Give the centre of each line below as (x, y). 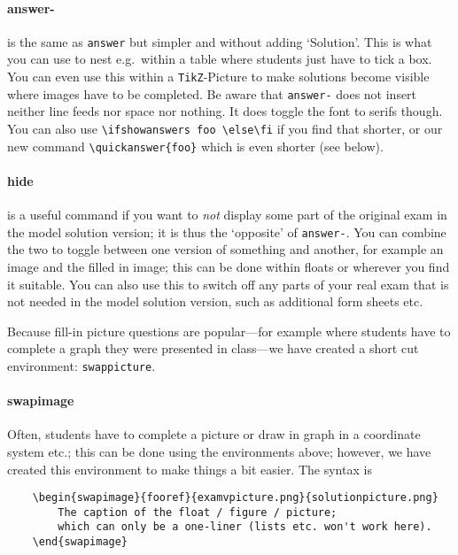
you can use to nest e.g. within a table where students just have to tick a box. (220, 59)
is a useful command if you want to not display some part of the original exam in (227, 215)
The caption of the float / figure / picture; (198, 512)
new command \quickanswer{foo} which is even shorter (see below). (195, 146)
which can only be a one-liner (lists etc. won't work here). (245, 527)
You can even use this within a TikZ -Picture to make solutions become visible (218, 77)
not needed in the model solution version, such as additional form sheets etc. (215, 301)
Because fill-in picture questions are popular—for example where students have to (229, 331)
